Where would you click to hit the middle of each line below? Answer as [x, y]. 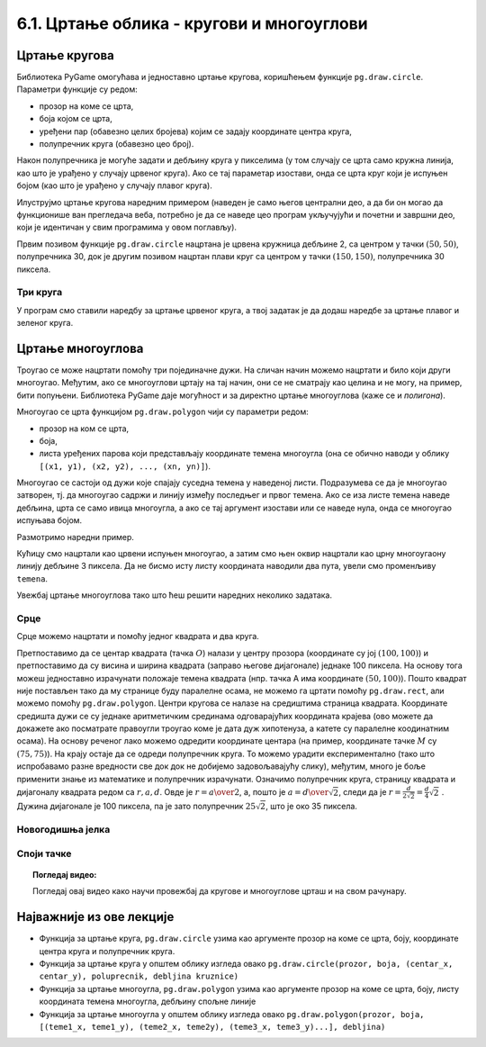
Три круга [40, 293]
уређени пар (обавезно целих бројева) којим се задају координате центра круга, [196, 131]
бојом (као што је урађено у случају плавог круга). [115, 185]
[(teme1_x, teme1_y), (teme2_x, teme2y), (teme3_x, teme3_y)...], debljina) [212, 1027]
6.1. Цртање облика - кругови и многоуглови [192, 23]
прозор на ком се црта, [84, 429]
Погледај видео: [65, 874]
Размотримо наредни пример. [76, 537]
